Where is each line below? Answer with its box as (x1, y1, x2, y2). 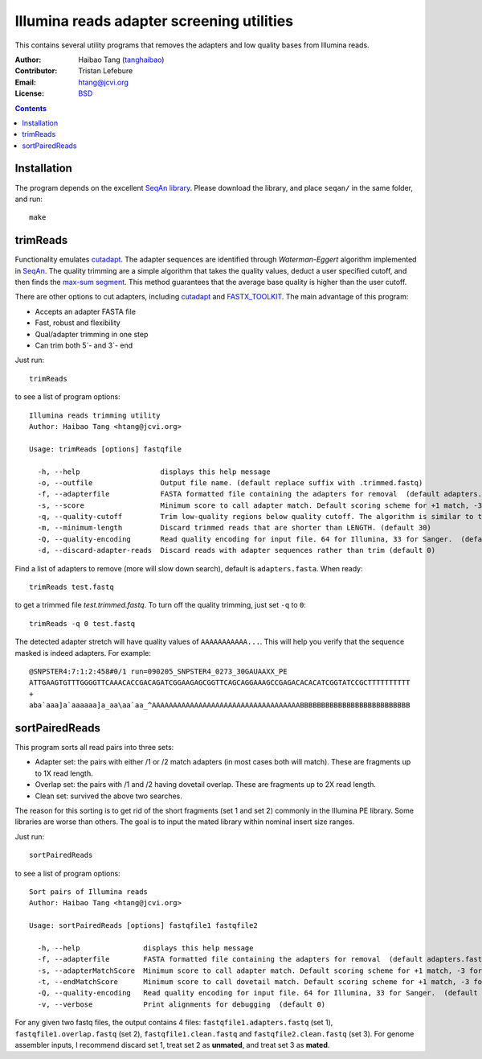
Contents (14, 103, 47, 113)
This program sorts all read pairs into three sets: (14, 743, 174, 752)
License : (14, 89, 44, 98)
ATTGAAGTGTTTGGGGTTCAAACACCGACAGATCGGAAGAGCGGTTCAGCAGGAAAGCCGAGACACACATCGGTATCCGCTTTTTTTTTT (29, 678, 411, 687)
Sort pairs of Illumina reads (29, 887, 149, 896)
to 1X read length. (35, 768, 93, 778)
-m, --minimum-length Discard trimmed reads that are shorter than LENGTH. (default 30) (37, 523, 431, 533)
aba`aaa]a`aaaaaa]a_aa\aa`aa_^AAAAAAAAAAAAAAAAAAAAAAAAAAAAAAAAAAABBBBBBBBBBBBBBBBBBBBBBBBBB (29, 701, 411, 710)
